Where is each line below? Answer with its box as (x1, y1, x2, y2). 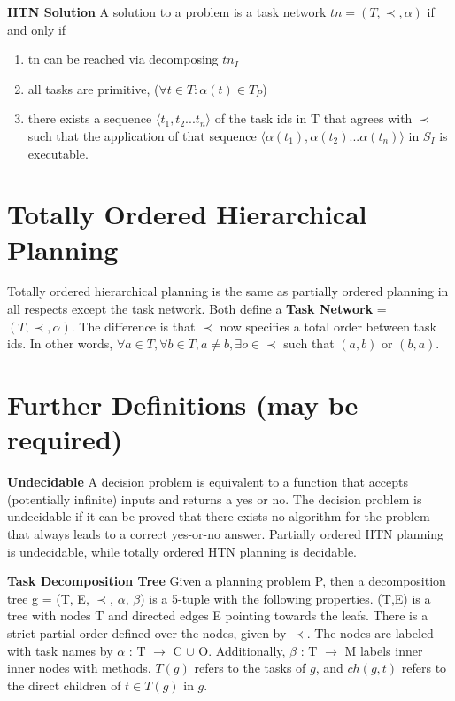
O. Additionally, (198, 641, 286, 659)
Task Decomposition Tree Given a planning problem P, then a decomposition (7, 572, 446, 590)
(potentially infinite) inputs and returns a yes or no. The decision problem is (7, 489, 422, 508)
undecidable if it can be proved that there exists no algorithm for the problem (7, 507, 430, 526)
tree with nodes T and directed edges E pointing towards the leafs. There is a (7, 606, 428, 625)
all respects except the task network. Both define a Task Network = (7, 300, 387, 318)
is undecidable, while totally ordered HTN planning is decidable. (7, 541, 357, 560)
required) (7, 421, 123, 457)
